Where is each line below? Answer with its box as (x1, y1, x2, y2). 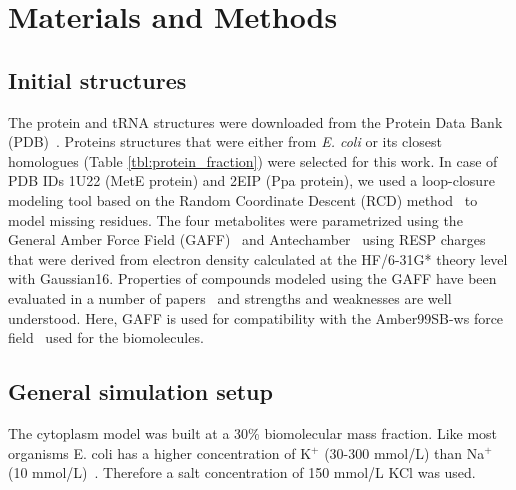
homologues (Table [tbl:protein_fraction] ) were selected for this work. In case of (8, 150, 498, 171)
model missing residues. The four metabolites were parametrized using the (8, 209, 463, 230)
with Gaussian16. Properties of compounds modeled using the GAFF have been (8, 268, 497, 289)
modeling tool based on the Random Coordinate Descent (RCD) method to (8, 189, 478, 210)
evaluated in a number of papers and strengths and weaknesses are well (8, 287, 452, 308)
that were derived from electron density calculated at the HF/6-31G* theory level (8, 248, 508, 269)
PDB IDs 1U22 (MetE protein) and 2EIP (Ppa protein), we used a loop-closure (8, 170, 495, 191)
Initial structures (8, 64, 187, 95)
